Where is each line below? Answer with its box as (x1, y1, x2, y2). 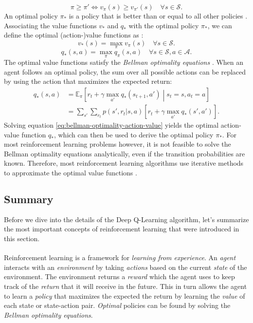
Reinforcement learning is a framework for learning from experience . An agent (4, 252, 236, 263)
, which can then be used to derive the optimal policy (54, 129, 214, 139)
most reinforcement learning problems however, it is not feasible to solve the (4, 139, 231, 149)
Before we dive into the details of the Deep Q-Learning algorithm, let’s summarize (4, 214, 249, 224)
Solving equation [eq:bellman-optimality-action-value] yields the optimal (4, 120, 219, 130)
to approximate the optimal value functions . (4, 168, 137, 178)
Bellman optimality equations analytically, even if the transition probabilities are (4, 148, 245, 158)
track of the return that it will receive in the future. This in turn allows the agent (4, 281, 247, 291)
